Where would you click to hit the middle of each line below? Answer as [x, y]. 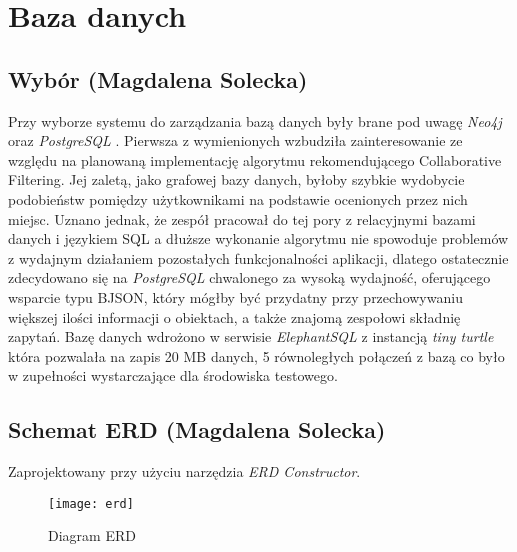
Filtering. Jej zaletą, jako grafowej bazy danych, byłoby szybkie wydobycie [236, 179]
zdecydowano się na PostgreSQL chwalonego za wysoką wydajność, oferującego [249, 277]
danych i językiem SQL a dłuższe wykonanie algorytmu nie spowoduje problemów [258, 238]
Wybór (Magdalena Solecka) [158, 78]
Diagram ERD [92, 535]
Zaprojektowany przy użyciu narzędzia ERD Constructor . [184, 471]
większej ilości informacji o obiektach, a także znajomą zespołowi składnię [234, 316]
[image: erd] [91, 503]
